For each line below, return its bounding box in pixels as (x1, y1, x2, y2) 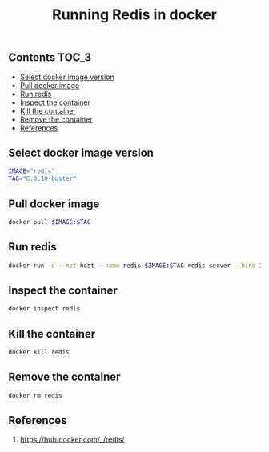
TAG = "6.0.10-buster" (8, 174, 78, 183)
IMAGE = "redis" (8, 167, 56, 175)
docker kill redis (8, 348, 70, 357)
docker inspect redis (8, 305, 81, 313)
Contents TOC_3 (8, 50, 92, 65)
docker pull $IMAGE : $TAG (8, 218, 91, 226)
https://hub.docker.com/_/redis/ (19, 434, 126, 445)
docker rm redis (8, 391, 62, 399)
